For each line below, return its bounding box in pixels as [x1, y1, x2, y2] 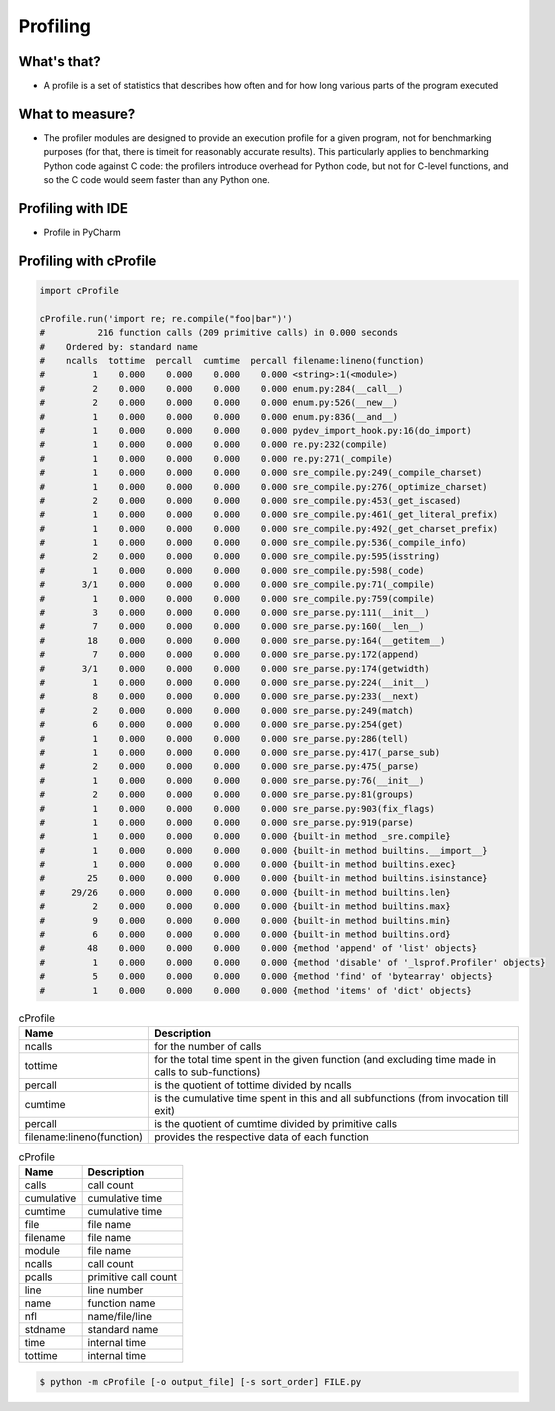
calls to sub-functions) [153, 1065, 261, 1079]
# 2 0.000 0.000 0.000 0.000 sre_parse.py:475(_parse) [39, 761, 420, 772]
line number [87, 1283, 144, 1297]
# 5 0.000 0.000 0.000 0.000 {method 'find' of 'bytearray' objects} [39, 971, 494, 982]
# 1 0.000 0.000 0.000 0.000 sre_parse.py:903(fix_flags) [39, 803, 435, 814]
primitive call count [87, 1270, 178, 1284]
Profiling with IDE [18, 200, 129, 217]
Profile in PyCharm [43, 226, 121, 239]
